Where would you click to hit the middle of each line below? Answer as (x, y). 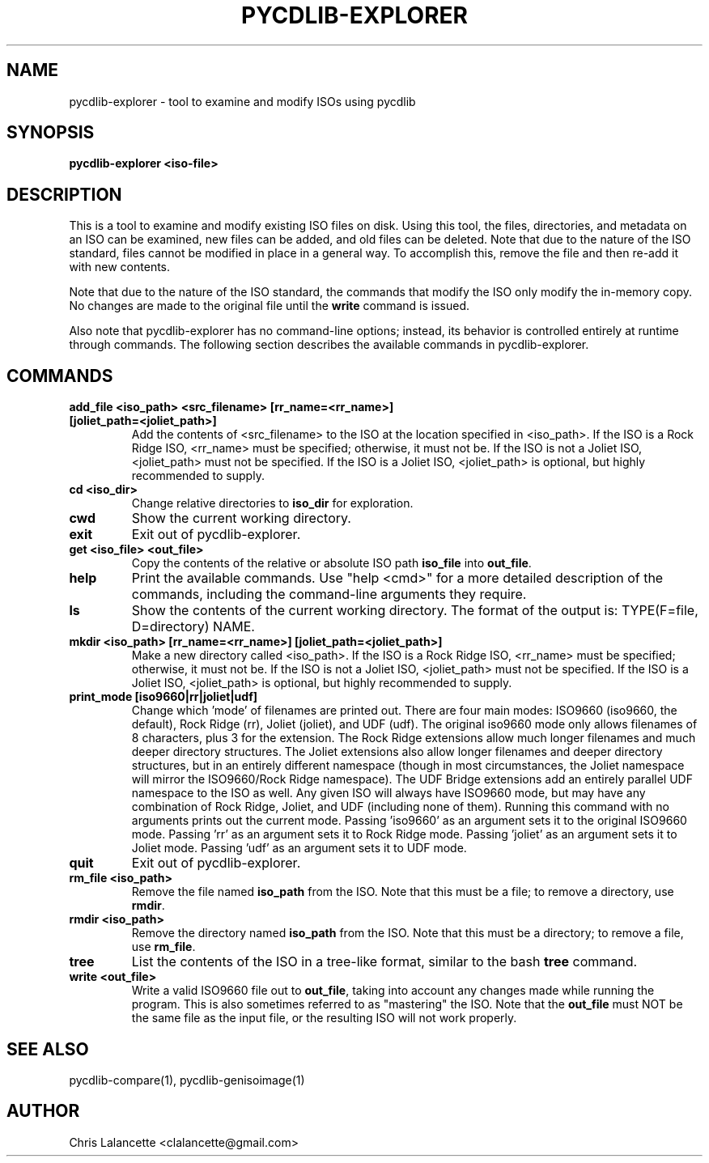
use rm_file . (163, 947)
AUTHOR (43, 1111)
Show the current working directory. (241, 518)
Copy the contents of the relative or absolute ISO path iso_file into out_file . (331, 563)
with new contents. (120, 267)
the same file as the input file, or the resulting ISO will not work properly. (324, 1018)
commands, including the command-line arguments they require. (329, 594)
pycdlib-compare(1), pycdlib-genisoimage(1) (187, 1080)
